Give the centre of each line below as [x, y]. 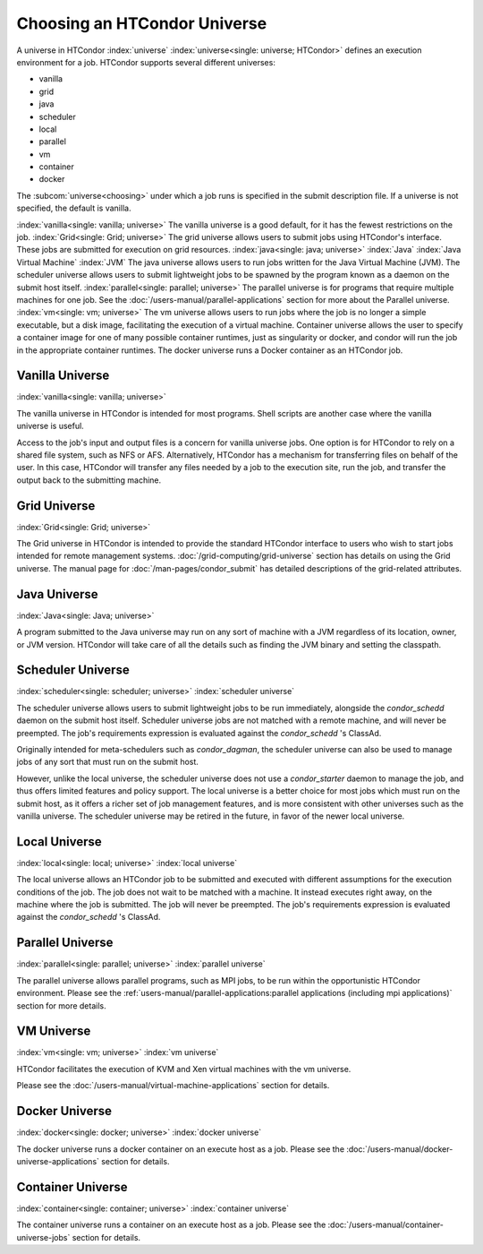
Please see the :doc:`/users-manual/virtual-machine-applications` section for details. [173, 1086]
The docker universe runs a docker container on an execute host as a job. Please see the [180, 1149]
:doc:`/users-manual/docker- [399, 1149]
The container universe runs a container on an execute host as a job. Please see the [171, 1225]
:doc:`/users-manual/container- [386, 1225]
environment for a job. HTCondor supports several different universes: [146, 62]
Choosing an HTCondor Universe [142, 23]
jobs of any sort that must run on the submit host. [107, 762]
